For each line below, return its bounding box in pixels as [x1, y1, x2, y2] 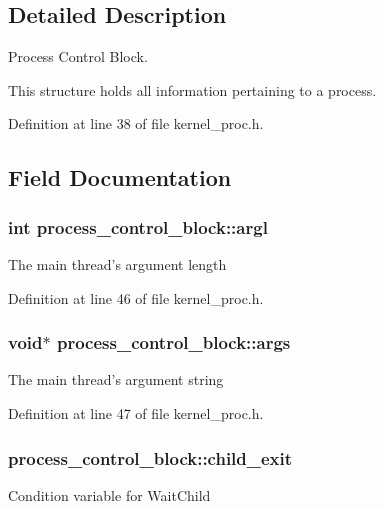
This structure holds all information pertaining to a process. [8, 79, 377, 100]
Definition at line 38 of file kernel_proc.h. [8, 113, 264, 134]
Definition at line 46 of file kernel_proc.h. [8, 287, 264, 308]
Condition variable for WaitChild [8, 484, 211, 505]
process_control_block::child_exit [8, 445, 293, 470]
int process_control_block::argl [8, 214, 268, 239]
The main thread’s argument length [8, 253, 227, 274]
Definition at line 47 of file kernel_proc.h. [8, 402, 264, 423]
